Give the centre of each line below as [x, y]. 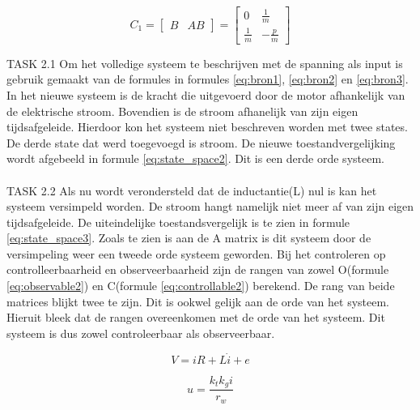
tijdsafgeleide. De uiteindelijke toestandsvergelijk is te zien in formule [178, 222]
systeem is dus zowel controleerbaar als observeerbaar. [141, 333]
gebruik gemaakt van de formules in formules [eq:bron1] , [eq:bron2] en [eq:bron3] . [208, 79]
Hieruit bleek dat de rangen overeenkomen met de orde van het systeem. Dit [196, 317]
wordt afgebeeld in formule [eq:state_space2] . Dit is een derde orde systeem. [195, 158]
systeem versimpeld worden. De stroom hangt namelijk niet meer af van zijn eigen [210, 206]
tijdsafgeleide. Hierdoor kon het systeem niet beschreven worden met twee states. [207, 127]
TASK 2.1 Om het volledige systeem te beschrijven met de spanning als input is [205, 63]
